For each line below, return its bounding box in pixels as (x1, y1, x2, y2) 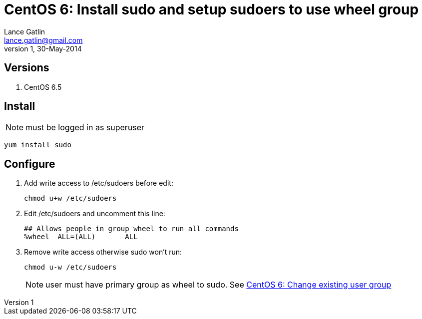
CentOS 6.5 (24, 82, 62, 91)
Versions (4, 61, 49, 74)
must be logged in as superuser (25, 122, 145, 133)
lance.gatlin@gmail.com (4, 35, 83, 44)
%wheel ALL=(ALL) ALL (24, 233, 138, 241)
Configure (4, 157, 55, 170)
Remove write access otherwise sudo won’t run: (24, 248, 182, 257)
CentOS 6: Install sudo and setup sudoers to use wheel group (4, 1, 419, 18)
